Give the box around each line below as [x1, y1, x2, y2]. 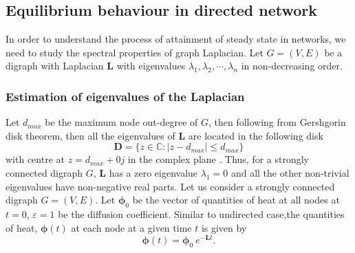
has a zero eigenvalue [109, 165, 198, 179]
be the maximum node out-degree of [45, 115, 198, 129]
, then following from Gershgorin [208, 115, 346, 129]
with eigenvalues [116, 58, 186, 73]
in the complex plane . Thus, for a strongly [127, 152, 309, 166]
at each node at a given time [71, 220, 192, 234]
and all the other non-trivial [230, 165, 349, 179]
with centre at [6, 152, 65, 166]
